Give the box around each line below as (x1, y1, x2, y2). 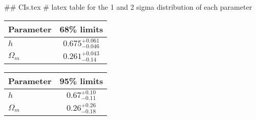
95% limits (59, 74, 103, 87)
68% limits (59, 23, 103, 35)
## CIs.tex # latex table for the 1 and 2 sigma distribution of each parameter (4, 2, 252, 12)
